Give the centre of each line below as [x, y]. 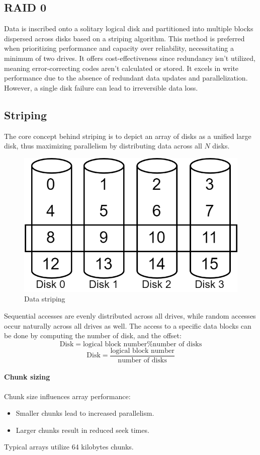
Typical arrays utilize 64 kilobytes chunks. [69, 447]
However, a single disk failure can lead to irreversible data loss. [101, 87]
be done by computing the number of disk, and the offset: [93, 335]
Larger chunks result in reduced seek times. [82, 430]
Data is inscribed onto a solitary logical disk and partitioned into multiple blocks [129, 28]
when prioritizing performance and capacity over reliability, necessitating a [119, 48]
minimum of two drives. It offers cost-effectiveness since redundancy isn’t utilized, [130, 58]
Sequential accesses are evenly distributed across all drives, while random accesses [130, 315]
